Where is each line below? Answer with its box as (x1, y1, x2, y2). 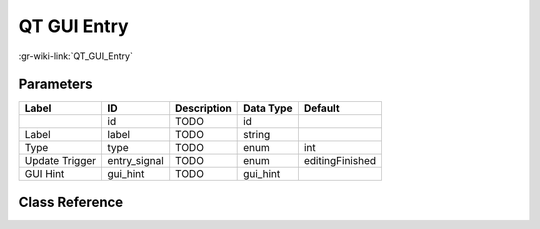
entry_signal (107, 154, 164, 168)
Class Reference (18, 193, 124, 210)
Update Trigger (24, 154, 97, 168)
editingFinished (303, 154, 377, 168)
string (243, 128, 271, 142)
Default (303, 101, 340, 115)
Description (175, 101, 232, 115)
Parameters (18, 76, 93, 93)
